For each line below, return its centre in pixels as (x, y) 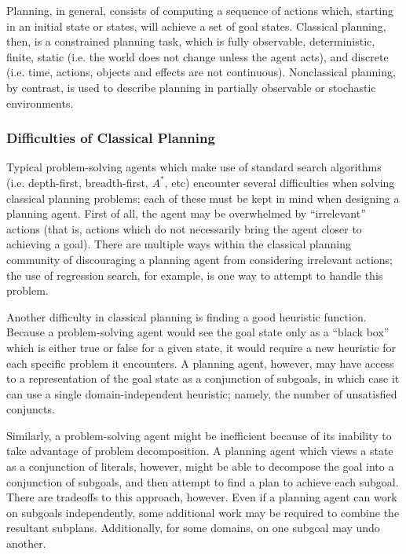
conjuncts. (31, 409)
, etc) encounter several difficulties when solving (280, 182)
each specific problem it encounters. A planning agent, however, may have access (200, 363)
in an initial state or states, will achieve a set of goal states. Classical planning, (196, 26)
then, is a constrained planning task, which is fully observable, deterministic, (191, 41)
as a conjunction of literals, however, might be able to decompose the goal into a (200, 466)
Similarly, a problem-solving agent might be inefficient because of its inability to (199, 435)
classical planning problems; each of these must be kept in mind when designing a (203, 198)
